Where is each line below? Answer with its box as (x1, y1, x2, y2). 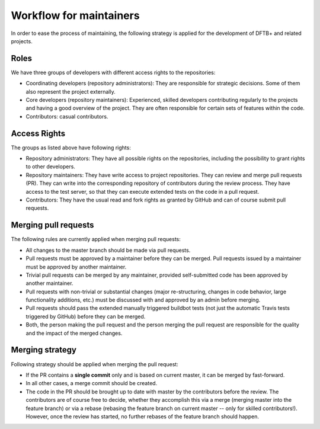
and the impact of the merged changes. (25, 329, 123, 337)
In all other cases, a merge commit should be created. (25, 380, 158, 387)
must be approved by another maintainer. (25, 263, 127, 270)
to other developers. (25, 163, 75, 170)
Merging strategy (11, 345, 77, 355)
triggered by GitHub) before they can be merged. (25, 313, 146, 320)
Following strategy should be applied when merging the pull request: (11, 360, 179, 367)
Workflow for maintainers (11, 9, 140, 22)
